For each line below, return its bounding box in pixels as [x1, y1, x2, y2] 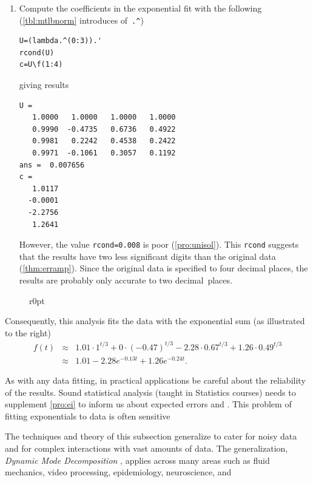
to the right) [5, 326, 51, 339]
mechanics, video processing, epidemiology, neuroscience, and [5, 466, 232, 478]
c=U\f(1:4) [19, 60, 63, 69]
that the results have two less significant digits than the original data [19, 249, 276, 262]
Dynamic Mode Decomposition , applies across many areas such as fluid [5, 453, 270, 466]
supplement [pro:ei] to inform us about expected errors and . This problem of [5, 398, 292, 410]
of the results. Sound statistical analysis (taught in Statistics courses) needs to [5, 385, 296, 398]
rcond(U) [19, 48, 55, 57]
